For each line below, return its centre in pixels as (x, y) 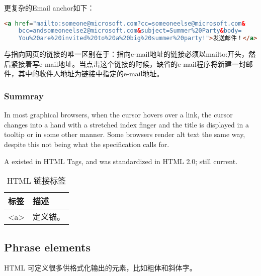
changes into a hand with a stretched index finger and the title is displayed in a (126, 124)
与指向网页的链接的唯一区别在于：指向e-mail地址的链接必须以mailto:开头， (126, 54)
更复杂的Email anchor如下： (49, 8)
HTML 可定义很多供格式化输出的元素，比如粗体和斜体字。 (100, 268)
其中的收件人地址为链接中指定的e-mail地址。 (91, 74)
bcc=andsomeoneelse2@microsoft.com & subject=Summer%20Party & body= (130, 31)
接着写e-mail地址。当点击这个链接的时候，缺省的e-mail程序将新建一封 (132, 63)
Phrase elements (47, 247)
